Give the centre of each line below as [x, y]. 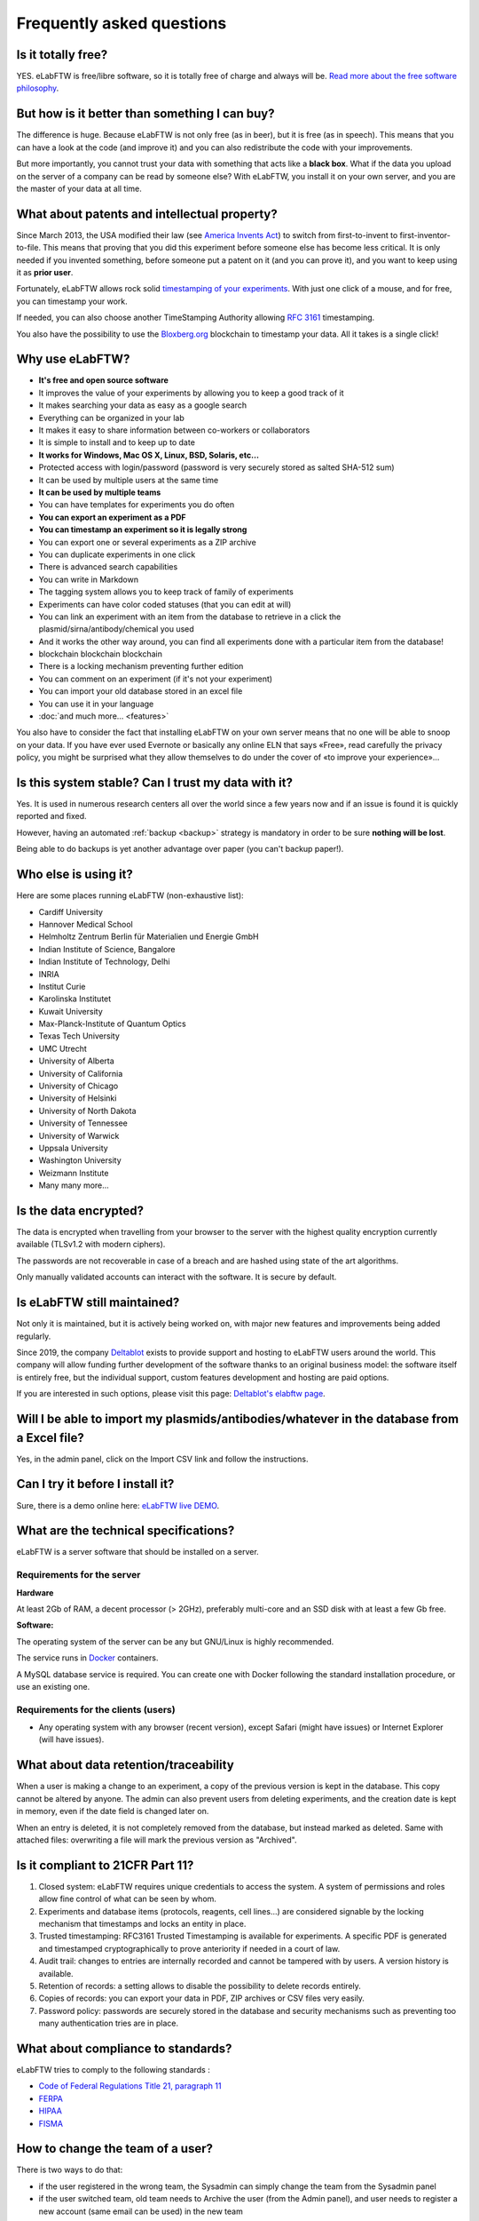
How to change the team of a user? [114, 2149]
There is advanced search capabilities [108, 567]
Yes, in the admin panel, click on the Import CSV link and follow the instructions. [162, 1459]
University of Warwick [79, 1135]
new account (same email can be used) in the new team [141, 2211]
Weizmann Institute [74, 1173]
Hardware [35, 1592]
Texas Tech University [79, 1036]
